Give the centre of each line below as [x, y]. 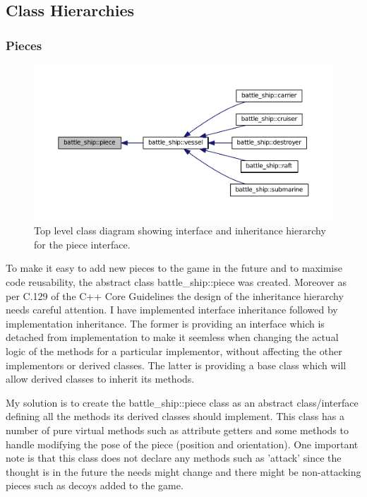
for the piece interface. [82, 244]
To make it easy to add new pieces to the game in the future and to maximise [174, 268]
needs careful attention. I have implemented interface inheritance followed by [172, 310]
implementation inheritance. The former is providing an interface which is [165, 323]
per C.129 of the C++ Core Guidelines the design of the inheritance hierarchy [175, 295]
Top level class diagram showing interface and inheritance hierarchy [180, 230]
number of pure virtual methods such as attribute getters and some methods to [177, 430]
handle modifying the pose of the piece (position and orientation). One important [182, 444]
